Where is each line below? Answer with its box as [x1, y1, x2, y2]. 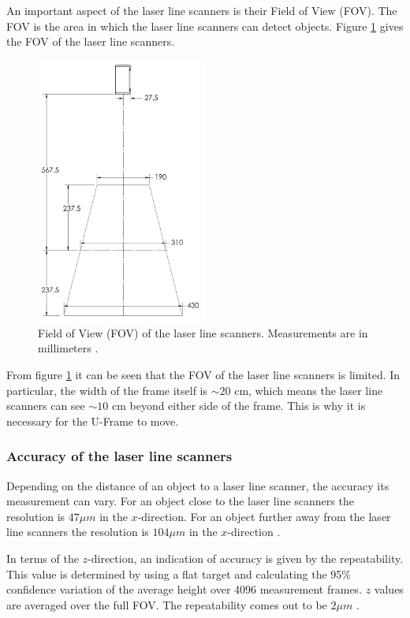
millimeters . [38, 340, 99, 356]
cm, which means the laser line [234, 382, 383, 398]
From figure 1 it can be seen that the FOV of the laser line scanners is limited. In [6, 366, 401, 382]
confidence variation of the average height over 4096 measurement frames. [6, 581, 363, 598]
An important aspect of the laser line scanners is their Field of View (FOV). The [6, 2, 397, 18]
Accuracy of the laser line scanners [6, 446, 233, 466]
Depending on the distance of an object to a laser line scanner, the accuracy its [6, 477, 389, 493]
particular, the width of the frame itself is [6, 382, 208, 398]
